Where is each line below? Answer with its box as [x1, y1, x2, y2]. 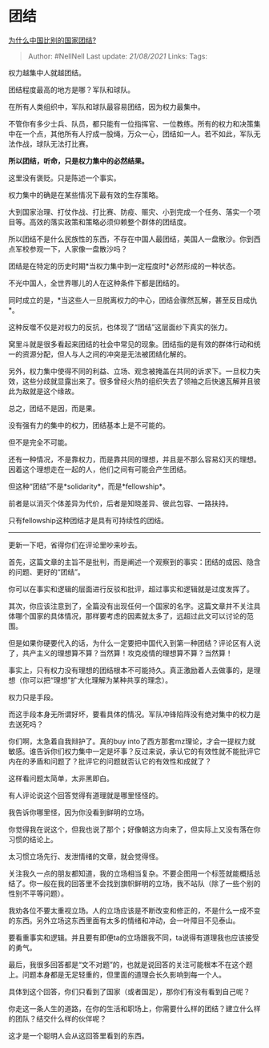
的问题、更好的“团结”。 [8, 566, 86, 577]
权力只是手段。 [8, 692, 58, 702]
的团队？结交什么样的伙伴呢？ [8, 1014, 106, 1023]
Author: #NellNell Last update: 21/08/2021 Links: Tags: [27, 51, 208, 61]
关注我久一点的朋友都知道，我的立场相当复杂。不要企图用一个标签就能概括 [8, 869, 254, 878]
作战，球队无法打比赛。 [14, 139, 93, 148]
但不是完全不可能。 [8, 437, 72, 447]
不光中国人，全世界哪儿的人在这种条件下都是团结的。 [8, 278, 184, 288]
